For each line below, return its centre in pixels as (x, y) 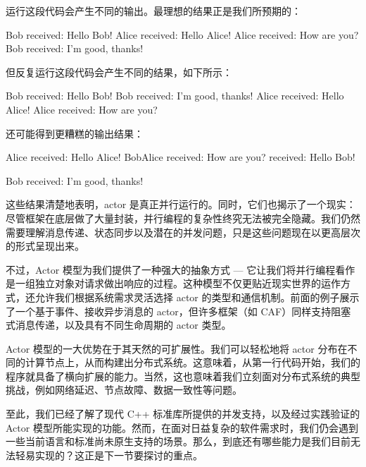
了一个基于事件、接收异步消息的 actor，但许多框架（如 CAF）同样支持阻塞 (178, 311)
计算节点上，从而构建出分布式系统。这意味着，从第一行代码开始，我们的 (193, 362)
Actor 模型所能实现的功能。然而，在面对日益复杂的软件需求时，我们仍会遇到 (182, 427)
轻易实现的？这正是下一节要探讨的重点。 (109, 455)
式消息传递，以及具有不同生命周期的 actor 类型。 (119, 325)
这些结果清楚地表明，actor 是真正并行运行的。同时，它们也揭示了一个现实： (181, 204)
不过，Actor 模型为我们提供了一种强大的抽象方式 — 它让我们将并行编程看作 (181, 269)
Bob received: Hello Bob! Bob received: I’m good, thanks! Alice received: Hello (175, 96)
